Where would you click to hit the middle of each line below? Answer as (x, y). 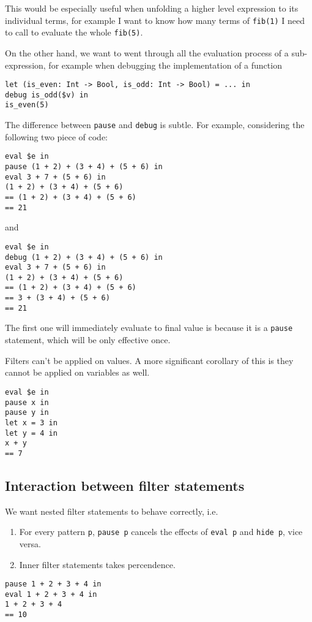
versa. (30, 543)
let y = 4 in (31, 433)
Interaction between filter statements (125, 485)
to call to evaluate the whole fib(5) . (74, 32)
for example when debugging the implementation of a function (165, 65)
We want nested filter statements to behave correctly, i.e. (112, 511)
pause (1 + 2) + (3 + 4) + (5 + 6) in (84, 166)
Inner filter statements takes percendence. (97, 564)
